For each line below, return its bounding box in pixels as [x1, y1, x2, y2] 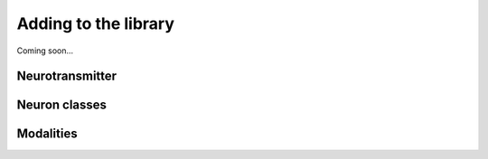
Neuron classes [16, 98, 108, 113]
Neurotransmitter [16, 69, 117, 84]
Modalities [16, 126, 78, 142]
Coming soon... [16, 45, 74, 56]
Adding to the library [16, 14, 175, 33]
